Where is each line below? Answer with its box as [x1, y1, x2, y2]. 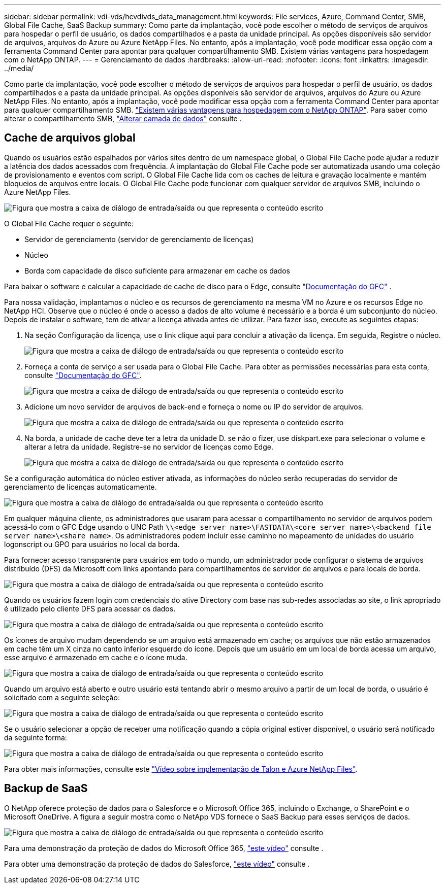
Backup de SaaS [4, 782, 88, 795]
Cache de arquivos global [4, 131, 136, 145]
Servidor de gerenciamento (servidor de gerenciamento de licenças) [24, 234, 254, 244]
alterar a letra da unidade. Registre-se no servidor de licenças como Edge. [24, 442, 273, 451]
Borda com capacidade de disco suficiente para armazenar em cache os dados [24, 266, 290, 275]
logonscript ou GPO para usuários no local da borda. [4, 539, 180, 549]
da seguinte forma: [4, 733, 67, 742]
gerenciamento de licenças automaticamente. [4, 482, 157, 491]
